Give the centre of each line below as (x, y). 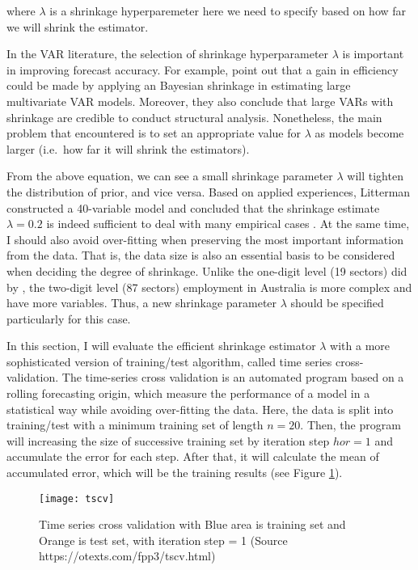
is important (373, 54)
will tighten (375, 176)
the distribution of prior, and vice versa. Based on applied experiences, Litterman (209, 191)
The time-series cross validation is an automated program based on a (233, 377)
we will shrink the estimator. (78, 26)
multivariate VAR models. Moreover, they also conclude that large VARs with (200, 101)
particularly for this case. (69, 318)
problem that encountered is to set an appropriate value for (154, 133)
